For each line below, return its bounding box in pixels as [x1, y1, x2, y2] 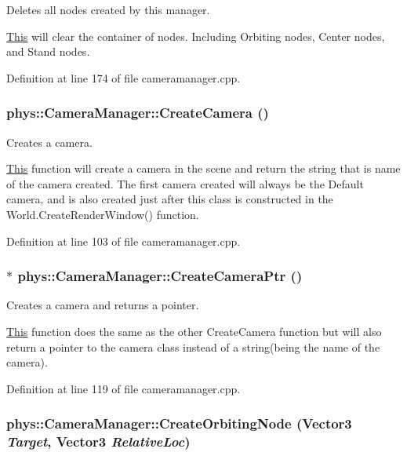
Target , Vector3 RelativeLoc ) [6, 432, 191, 451]
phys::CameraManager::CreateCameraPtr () [17, 266, 303, 286]
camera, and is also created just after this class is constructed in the [6, 191, 333, 207]
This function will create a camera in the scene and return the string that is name [6, 160, 401, 177]
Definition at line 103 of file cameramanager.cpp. [6, 232, 241, 249]
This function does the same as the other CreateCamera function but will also [6, 323, 382, 339]
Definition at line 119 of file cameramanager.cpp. [6, 380, 241, 396]
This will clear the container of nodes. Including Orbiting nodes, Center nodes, [6, 27, 385, 44]
